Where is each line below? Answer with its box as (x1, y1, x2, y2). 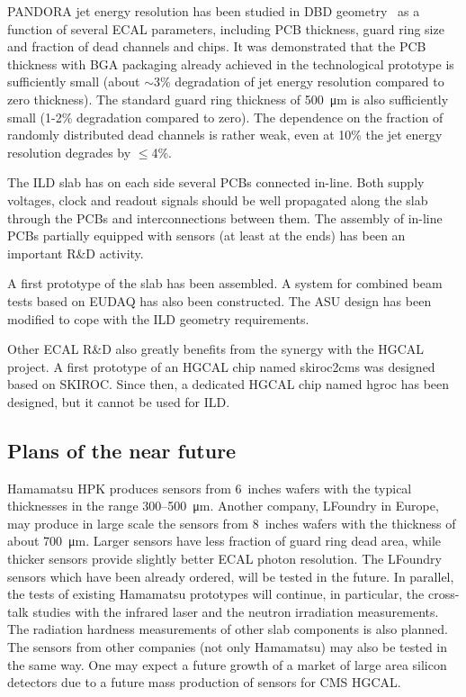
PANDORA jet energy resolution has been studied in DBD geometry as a (7, 2, 420, 20)
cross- (427, 584, 460, 603)
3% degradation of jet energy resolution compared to (154, 72, 444, 91)
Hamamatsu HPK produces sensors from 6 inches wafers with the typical (7, 478, 412, 497)
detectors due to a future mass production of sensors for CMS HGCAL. (7, 673, 401, 692)
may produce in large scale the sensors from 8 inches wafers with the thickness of (7, 513, 456, 532)
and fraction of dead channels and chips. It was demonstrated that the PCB (7, 37, 426, 56)
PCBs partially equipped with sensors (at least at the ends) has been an (7, 226, 406, 245)
